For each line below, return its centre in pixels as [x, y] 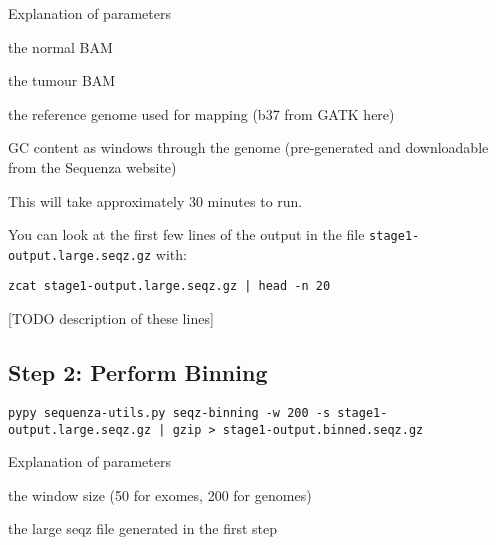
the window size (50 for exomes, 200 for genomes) [160, 494]
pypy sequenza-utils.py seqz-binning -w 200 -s [169, 412]
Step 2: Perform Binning [138, 372]
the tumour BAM [62, 80]
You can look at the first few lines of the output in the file [186, 234]
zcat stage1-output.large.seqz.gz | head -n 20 [169, 286]
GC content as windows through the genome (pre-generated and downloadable [248, 147]
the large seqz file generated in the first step [143, 528]
